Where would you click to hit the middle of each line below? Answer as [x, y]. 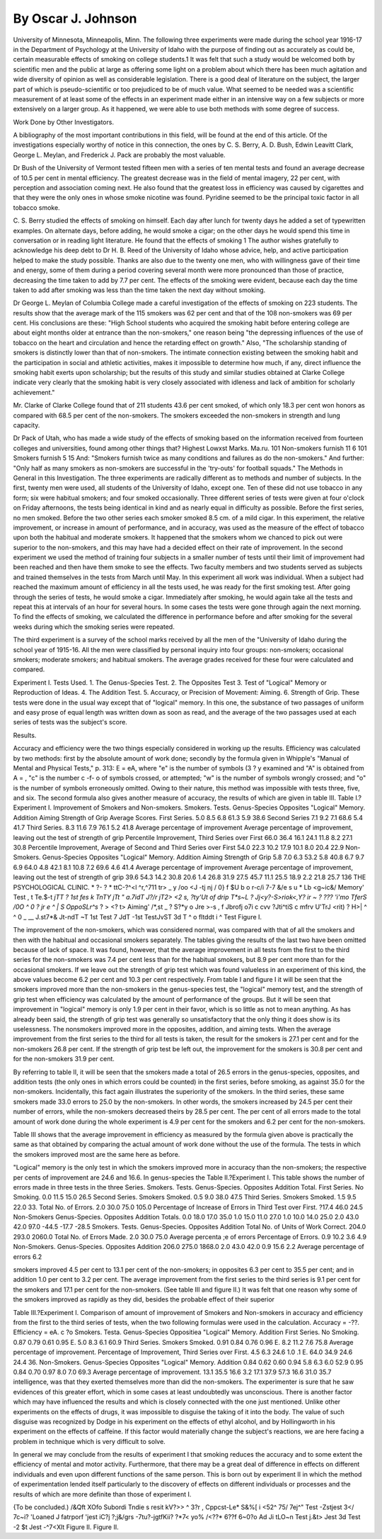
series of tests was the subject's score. [70, 722]
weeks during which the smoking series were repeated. [94, 627]
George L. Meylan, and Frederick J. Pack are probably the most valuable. [119, 155]
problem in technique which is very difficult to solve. [89, 1441]
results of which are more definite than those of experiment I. [102, 1494]
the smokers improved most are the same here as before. [97, 1154]
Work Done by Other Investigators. [64, 122]
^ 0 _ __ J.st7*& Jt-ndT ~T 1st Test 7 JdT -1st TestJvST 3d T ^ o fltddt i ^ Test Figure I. [137, 917]
